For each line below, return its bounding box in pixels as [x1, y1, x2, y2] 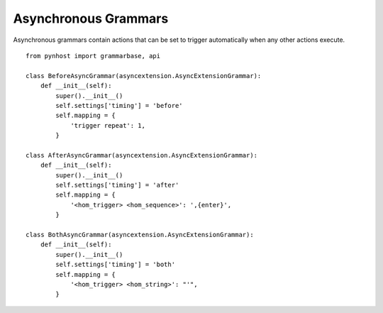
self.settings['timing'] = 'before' [55, 101, 184, 109]
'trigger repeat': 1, [70, 121, 145, 129]
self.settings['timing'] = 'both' [55, 260, 176, 269]
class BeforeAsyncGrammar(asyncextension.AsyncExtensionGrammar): [26, 72, 262, 79]
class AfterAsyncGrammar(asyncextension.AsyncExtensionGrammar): [26, 151, 258, 159]
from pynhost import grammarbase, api [26, 52, 161, 60]
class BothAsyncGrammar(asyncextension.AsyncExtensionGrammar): [26, 231, 255, 238]
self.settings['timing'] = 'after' [55, 181, 179, 190]
